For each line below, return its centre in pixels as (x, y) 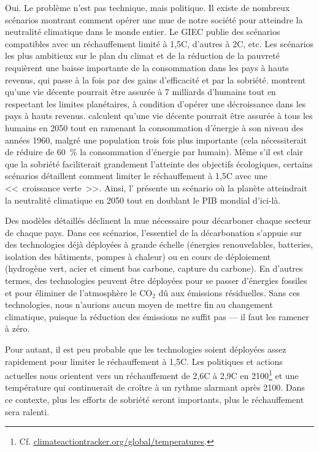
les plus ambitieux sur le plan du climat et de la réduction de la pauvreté (142, 56)
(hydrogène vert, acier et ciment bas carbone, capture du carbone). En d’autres (154, 268)
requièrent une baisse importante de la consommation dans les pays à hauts (147, 67)
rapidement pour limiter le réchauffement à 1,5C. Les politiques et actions (144, 361)
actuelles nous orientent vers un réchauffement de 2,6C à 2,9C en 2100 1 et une (152, 374)
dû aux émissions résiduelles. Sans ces (229, 292)
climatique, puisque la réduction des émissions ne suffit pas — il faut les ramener (157, 316)
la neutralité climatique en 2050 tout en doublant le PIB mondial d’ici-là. (143, 200)
